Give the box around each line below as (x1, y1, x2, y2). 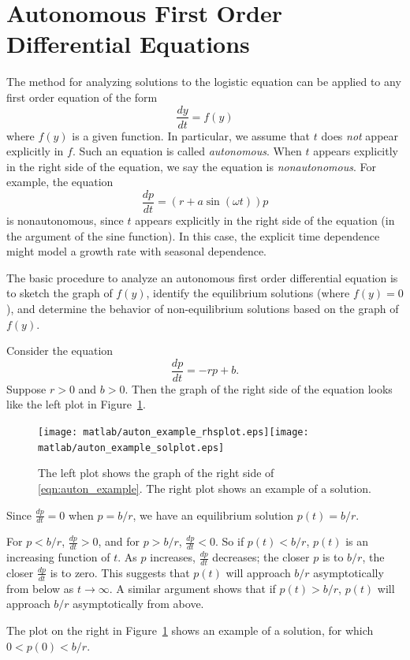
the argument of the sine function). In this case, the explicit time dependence (6, 227, 380, 244)
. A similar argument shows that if (109, 580, 276, 596)
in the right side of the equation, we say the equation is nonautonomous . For (6, 158, 376, 174)
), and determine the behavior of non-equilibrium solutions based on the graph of (6, 300, 399, 316)
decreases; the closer (212, 549, 310, 565)
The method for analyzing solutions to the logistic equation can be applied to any (6, 73, 401, 90)
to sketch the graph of (6, 285, 113, 301)
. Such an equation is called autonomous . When (72, 143, 302, 159)
